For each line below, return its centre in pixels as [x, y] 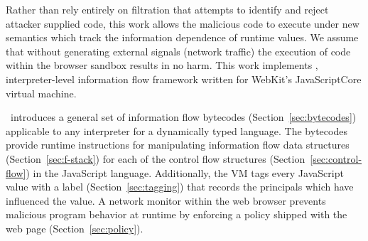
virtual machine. [41, 93]
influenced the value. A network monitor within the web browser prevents [166, 200]
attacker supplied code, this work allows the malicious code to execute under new [183, 23]
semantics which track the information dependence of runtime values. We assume [182, 37]
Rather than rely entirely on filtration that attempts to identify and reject [167, 9]
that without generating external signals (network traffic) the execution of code [178, 51]
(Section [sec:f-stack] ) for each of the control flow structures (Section [156, 158]
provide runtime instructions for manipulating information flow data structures [178, 145]
